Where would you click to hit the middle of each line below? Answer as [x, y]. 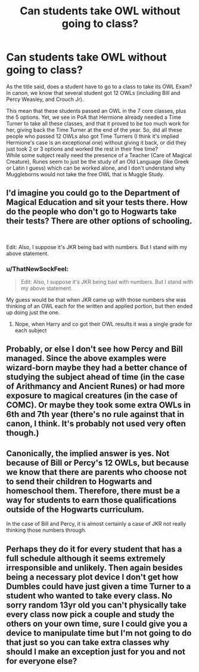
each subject [31, 330]
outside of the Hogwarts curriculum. [75, 509]
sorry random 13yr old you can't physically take [96, 605]
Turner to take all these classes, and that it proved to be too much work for [98, 123]
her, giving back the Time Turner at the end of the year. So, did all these [94, 130]
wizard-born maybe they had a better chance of [97, 368]
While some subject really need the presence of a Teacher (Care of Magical [99, 155]
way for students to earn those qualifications [91, 500]
